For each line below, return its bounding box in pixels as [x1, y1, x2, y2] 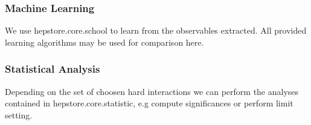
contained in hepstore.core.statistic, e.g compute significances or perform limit [5, 97, 293, 109]
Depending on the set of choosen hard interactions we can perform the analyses [5, 85, 299, 97]
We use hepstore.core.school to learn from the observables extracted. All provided [5, 24, 307, 37]
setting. [5, 108, 33, 121]
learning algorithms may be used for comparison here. [5, 35, 204, 48]
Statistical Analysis [5, 61, 100, 76]
